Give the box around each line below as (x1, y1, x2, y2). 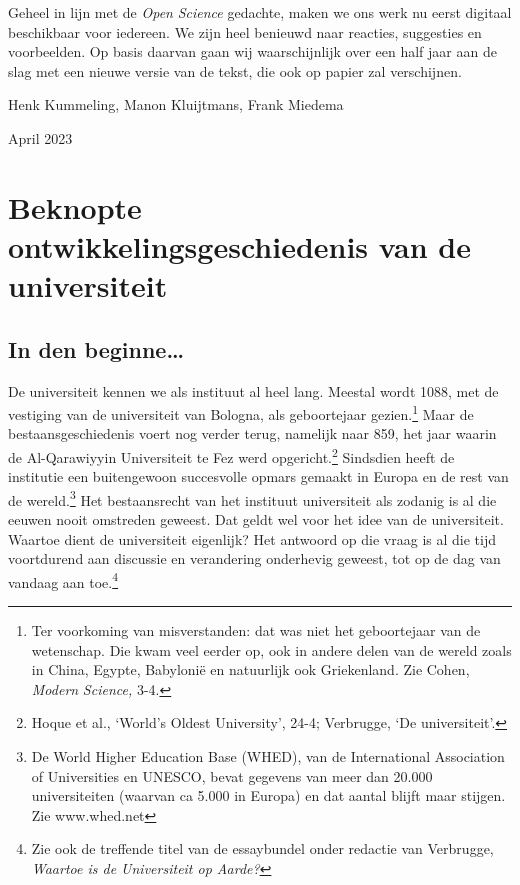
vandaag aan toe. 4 (8, 568, 119, 592)
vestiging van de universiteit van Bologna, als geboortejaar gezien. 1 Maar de (8, 401, 474, 424)
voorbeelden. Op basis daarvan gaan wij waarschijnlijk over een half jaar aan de (8, 41, 497, 62)
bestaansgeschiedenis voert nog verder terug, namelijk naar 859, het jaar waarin (8, 423, 497, 444)
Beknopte (8, 186, 142, 227)
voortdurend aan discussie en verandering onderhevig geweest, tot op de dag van (8, 548, 501, 569)
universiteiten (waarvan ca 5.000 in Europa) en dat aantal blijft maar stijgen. (31, 785, 506, 806)
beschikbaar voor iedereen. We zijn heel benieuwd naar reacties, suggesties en (8, 21, 482, 42)
